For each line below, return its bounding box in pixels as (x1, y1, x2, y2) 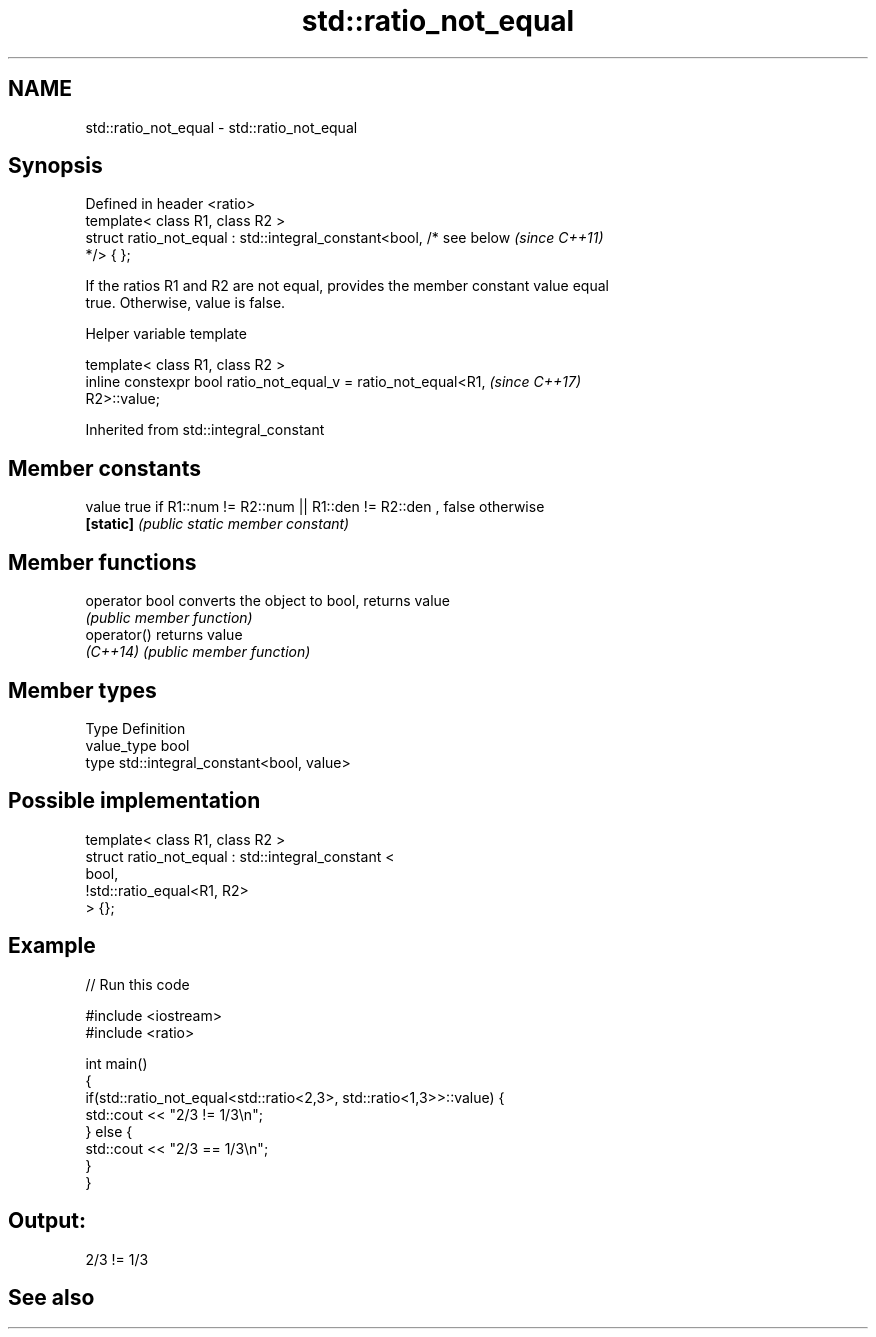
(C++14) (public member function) (85, 643, 311, 661)
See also (8, 1284, 95, 1310)
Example (8, 933, 96, 959)
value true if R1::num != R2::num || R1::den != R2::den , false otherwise (85, 498, 545, 516)
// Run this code (85, 975, 190, 993)
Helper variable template (85, 325, 247, 343)
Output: (8, 1208, 86, 1234)
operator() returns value (85, 626, 243, 644)
